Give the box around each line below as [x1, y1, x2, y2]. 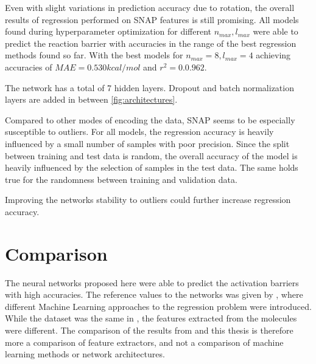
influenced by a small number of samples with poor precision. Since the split [5, 137, 290, 149]
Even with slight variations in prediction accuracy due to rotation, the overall [5, 1, 295, 13]
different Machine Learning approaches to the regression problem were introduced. [5, 300, 312, 312]
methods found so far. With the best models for [5, 49, 183, 61]
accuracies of [5, 60, 52, 73]
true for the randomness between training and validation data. [5, 173, 237, 185]
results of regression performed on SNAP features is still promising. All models [5, 13, 299, 26]
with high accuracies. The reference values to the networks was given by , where [5, 288, 303, 301]
